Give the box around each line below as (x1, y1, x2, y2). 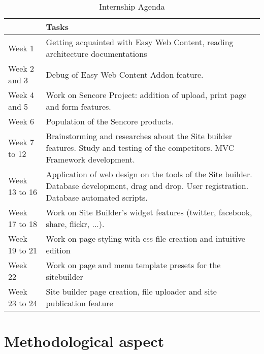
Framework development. (46, 153, 135, 165)
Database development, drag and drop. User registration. (46, 180, 249, 191)
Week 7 (8, 136, 35, 148)
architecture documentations (46, 48, 147, 59)
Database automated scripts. (46, 191, 148, 203)
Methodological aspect (4, 331, 164, 351)
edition (46, 244, 71, 256)
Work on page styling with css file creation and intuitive (46, 233, 245, 244)
